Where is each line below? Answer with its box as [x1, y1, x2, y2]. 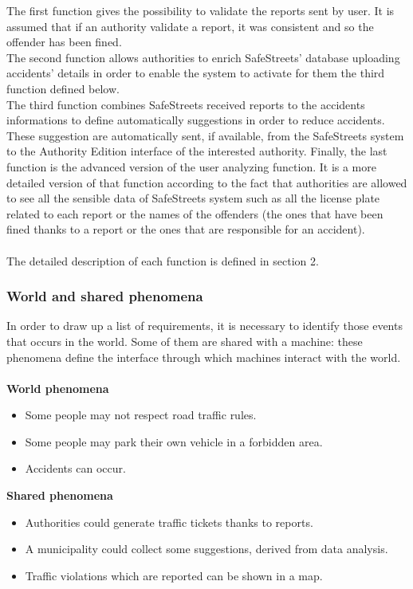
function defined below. [6, 80, 120, 96]
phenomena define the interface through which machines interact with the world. [6, 348, 401, 365]
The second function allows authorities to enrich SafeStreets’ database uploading [6, 49, 400, 65]
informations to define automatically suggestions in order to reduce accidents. [6, 112, 385, 128]
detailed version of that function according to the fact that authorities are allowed [6, 174, 407, 190]
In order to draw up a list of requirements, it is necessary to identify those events [6, 317, 403, 334]
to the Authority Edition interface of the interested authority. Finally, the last [6, 143, 387, 159]
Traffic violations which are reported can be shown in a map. [25, 567, 323, 583]
